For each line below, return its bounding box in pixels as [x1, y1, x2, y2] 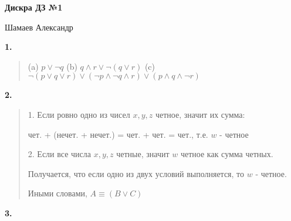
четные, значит [116, 148, 170, 160]
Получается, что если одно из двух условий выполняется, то [28, 167, 245, 179]
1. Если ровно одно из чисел [28, 108, 130, 120]
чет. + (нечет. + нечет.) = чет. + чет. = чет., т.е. [28, 128, 208, 140]
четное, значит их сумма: [155, 108, 245, 120]
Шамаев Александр [5, 21, 73, 33]
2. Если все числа [28, 148, 91, 160]
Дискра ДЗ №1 [5, 1, 63, 13]
